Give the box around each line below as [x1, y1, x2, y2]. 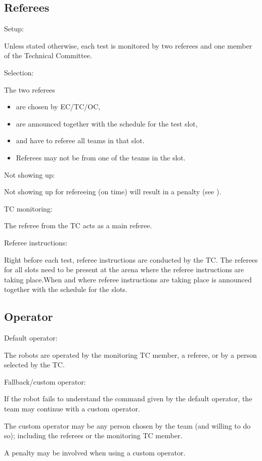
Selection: [4, 67, 34, 77]
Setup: [4, 23, 24, 34]
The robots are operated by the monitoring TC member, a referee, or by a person [4, 349, 257, 360]
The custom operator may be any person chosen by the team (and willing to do [4, 420, 251, 431]
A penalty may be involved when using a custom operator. [4, 447, 186, 457]
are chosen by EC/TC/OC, [16, 101, 101, 112]
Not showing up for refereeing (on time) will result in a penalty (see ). [4, 186, 222, 197]
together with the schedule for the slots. [4, 284, 127, 295]
